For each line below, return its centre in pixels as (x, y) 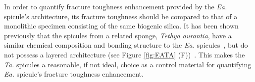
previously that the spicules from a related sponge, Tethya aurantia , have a (118, 35)
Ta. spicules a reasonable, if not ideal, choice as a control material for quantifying (128, 64)
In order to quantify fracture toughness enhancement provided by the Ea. (116, 6)
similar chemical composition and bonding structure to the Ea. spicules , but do (126, 45)
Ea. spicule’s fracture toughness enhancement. (74, 74)
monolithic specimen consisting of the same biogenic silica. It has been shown (121, 26)
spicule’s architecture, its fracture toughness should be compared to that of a (121, 16)
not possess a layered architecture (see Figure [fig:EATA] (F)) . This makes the (125, 54)
